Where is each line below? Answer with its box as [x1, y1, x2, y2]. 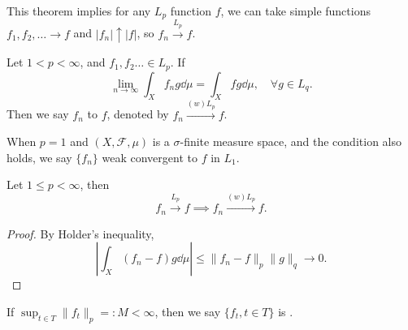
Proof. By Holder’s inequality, [7, 225, 154, 242]
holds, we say [7, 148, 72, 165]
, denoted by [106, 105, 169, 122]
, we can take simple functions [220, 2, 371, 19]
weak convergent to [102, 148, 197, 165]
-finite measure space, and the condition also [180, 133, 401, 150]
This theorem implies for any [7, 2, 151, 19]
